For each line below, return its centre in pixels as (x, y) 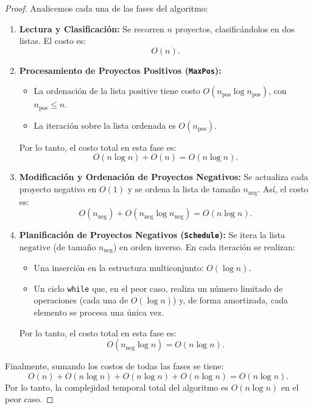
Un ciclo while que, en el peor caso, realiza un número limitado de (158, 288)
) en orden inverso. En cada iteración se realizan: (204, 246)
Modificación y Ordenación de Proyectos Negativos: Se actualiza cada (164, 177)
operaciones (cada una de (81, 300)
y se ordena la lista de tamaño (184, 189)
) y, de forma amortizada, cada (230, 300)
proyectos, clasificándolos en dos (235, 28)
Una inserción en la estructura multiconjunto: (119, 268)
